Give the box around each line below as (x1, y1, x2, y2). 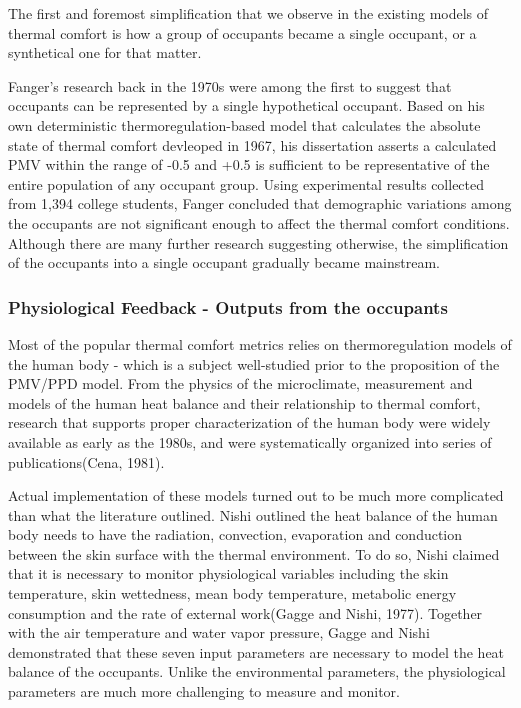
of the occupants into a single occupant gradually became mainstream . (8, 252, 440, 273)
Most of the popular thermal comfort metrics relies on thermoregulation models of (8, 333, 512, 354)
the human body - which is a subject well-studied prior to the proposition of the (8, 353, 500, 374)
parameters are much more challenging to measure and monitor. (8, 681, 400, 702)
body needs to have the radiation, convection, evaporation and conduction (8, 524, 463, 545)
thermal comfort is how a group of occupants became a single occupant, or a (8, 22, 477, 43)
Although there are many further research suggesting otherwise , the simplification (8, 232, 509, 253)
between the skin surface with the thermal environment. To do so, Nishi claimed (8, 543, 500, 564)
